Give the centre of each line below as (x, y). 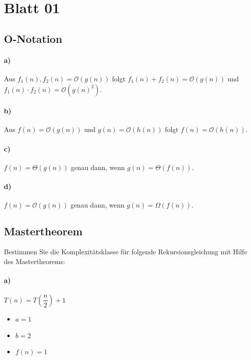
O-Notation (33, 38)
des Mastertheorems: (35, 261)
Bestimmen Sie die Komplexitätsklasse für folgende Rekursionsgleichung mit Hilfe (125, 251)
